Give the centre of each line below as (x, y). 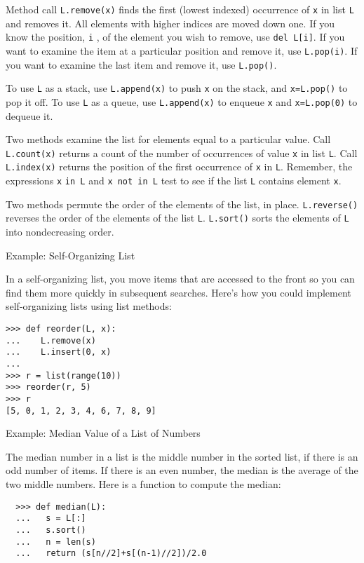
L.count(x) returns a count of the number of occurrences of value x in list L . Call (182, 152)
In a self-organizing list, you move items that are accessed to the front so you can (180, 279)
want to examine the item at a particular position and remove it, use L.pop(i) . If (182, 50)
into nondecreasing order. (60, 231)
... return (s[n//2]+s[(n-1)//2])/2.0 (111, 554)
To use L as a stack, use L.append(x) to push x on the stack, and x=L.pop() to (177, 88)
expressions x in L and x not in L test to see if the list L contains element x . (174, 181)
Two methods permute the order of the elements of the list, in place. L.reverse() (182, 204)
